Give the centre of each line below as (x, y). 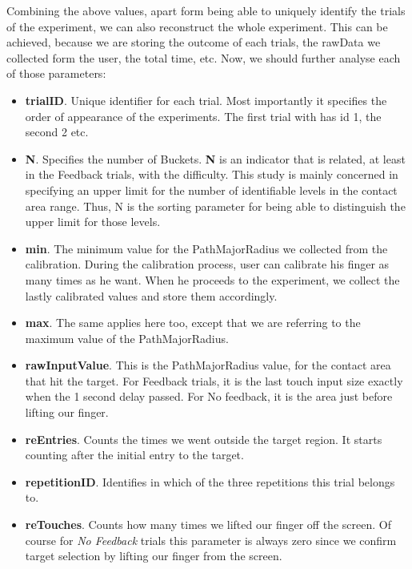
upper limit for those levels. (93, 222)
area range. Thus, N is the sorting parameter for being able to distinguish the (215, 206)
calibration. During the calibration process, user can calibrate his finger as (207, 264)
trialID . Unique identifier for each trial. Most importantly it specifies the (206, 100)
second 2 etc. (57, 132)
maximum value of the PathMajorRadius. (127, 338)
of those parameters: (56, 73)
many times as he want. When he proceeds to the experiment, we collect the (212, 279)
